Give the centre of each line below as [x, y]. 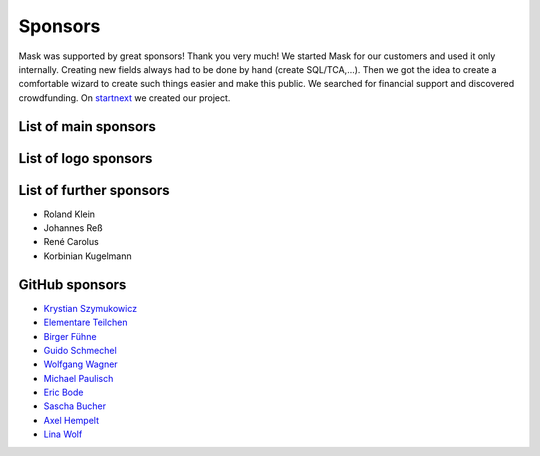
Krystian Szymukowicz [90, 308]
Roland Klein [69, 214]
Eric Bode [63, 392]
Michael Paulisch [78, 378]
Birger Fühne [70, 336]
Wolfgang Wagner [81, 364]
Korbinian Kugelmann [87, 256]
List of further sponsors [94, 190]
